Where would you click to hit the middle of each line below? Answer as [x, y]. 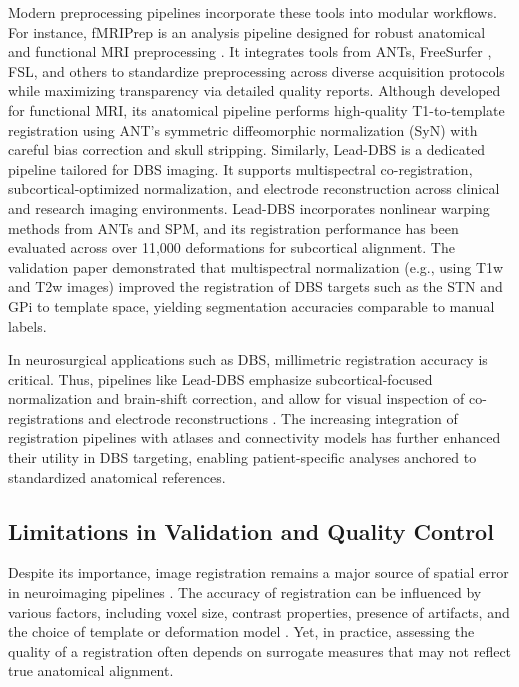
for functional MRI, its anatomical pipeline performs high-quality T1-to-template [256, 109]
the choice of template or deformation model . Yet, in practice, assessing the [241, 631]
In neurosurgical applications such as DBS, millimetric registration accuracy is [248, 359]
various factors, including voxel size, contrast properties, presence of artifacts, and [259, 611]
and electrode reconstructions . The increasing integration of [273, 417]
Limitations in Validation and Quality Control [251, 530]
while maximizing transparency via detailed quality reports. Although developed [254, 90]
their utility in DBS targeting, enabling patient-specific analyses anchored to [242, 457]
